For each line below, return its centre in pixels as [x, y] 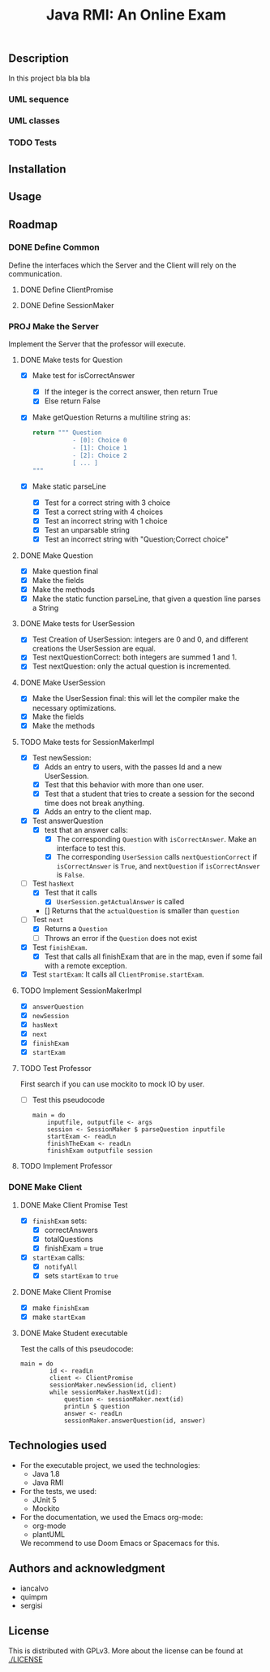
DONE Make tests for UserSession [77, 624]
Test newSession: [62, 757]
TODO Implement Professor [66, 1166]
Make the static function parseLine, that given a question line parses [146, 599]
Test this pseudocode [69, 1100]
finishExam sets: [60, 1221]
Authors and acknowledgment [87, 1568]
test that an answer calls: [86, 830]
